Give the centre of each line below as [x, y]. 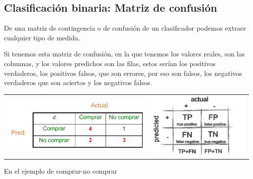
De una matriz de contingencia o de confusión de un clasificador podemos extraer [125, 28]
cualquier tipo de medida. [42, 37]
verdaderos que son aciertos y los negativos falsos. [78, 82]
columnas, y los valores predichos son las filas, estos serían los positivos [110, 63]
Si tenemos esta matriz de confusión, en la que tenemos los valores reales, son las [124, 54]
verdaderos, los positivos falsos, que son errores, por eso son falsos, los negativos [123, 73]
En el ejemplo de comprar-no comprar [61, 171]
